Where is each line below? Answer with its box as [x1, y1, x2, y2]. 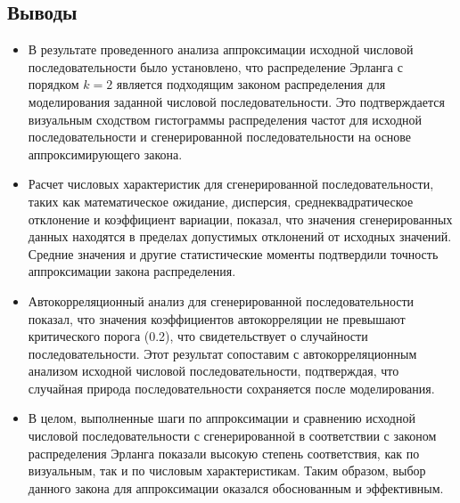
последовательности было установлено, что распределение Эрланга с [28, 57, 403, 76]
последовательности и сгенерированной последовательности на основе [28, 127, 412, 146]
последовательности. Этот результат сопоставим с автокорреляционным [28, 344, 417, 362]
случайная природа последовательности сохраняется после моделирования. [28, 378, 435, 397]
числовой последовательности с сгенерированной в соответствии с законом [28, 426, 437, 445]
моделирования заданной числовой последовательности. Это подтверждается [28, 92, 445, 110]
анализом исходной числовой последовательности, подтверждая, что [28, 361, 399, 380]
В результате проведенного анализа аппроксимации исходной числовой [28, 40, 414, 59]
